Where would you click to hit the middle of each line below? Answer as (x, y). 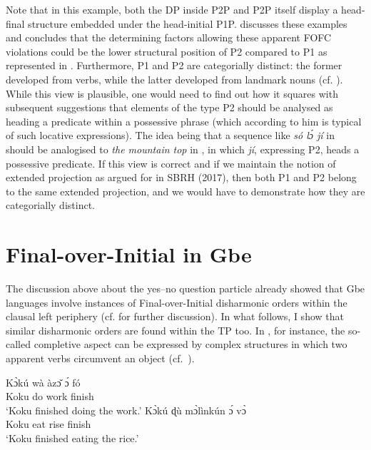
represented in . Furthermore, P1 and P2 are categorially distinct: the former (174, 65)
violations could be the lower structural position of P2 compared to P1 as (167, 51)
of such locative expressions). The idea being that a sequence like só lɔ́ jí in (170, 135)
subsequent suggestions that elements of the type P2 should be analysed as (169, 107)
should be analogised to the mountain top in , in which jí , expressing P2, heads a (183, 149)
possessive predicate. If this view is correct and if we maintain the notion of (171, 163)
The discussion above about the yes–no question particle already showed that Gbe (185, 288)
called (18, 344)
